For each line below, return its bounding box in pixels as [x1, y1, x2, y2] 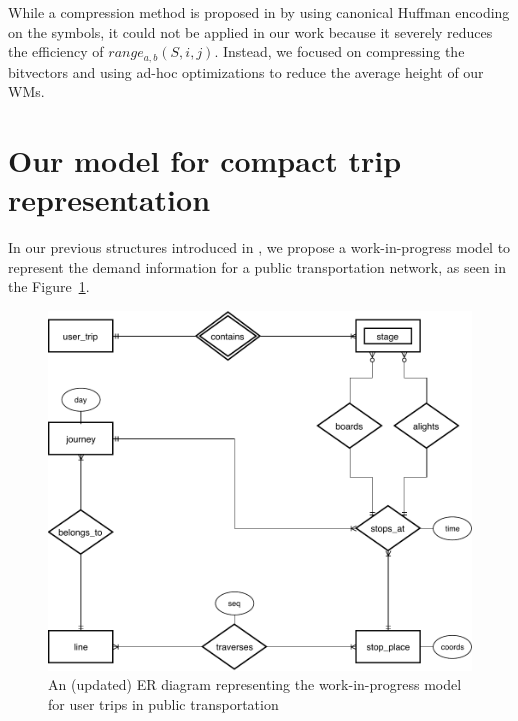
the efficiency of [8, 41, 104, 62]
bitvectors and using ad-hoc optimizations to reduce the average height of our [8, 61, 484, 82]
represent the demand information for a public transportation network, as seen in [8, 256, 507, 277]
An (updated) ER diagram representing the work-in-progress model [48, 674, 462, 695]
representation [8, 179, 211, 220]
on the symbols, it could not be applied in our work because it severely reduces [8, 21, 493, 42]
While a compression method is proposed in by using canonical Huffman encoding [8, 2, 510, 22]
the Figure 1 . [8, 276, 90, 297]
